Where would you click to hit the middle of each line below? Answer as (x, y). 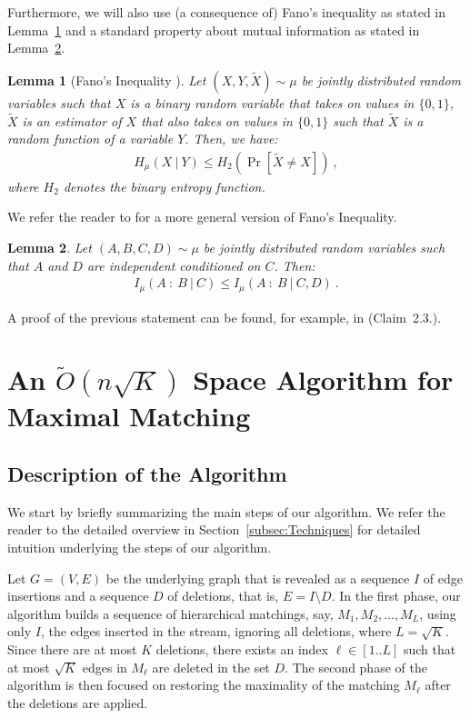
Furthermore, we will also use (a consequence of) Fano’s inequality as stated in (227, 12)
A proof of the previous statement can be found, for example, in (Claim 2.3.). (225, 317)
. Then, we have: (231, 139)
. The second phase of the (356, 667)
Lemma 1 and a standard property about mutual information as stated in (214, 30)
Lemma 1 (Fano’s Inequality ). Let (107, 80)
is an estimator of (72, 120)
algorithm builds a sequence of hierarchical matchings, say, (170, 613)
